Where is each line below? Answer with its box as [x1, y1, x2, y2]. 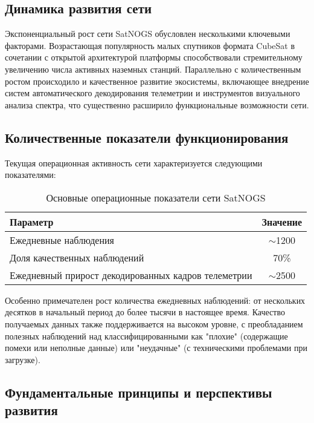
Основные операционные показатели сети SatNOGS [46, 190, 266, 205]
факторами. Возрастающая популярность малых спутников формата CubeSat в [5, 39, 295, 51]
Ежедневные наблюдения [10, 232, 114, 247]
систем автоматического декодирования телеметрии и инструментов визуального [5, 87, 300, 99]
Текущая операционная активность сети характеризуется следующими [5, 156, 263, 169]
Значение [261, 214, 303, 229]
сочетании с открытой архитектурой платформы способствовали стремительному [5, 51, 303, 64]
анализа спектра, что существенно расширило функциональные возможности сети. [5, 98, 309, 111]
